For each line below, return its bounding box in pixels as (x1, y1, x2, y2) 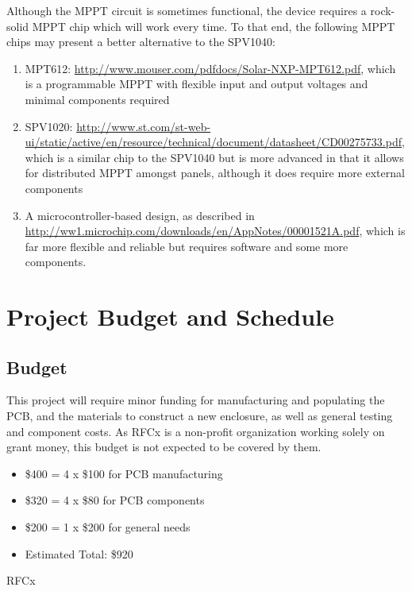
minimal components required (25, 91, 170, 107)
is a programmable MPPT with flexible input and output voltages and (25, 75, 368, 92)
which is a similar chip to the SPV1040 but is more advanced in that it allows (25, 149, 404, 165)
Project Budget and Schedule (6, 300, 334, 333)
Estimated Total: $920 (25, 545, 133, 562)
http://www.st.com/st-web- (76, 118, 211, 134)
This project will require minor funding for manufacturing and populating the (6, 392, 385, 408)
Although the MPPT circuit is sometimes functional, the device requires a (6, 2, 367, 18)
